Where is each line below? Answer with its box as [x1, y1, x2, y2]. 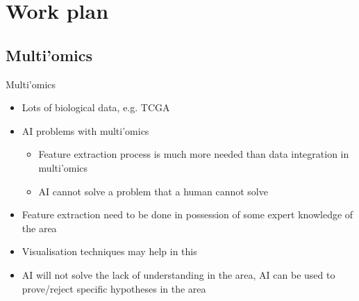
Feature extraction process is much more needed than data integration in [38, 147, 349, 161]
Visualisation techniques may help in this [22, 244, 197, 259]
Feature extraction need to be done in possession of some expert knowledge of [22, 207, 353, 222]
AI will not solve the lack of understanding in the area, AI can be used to [22, 267, 335, 282]
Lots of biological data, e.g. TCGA [22, 100, 170, 115]
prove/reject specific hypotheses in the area [22, 281, 206, 295]
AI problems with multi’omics [22, 123, 149, 138]
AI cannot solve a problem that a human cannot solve [38, 184, 268, 198]
